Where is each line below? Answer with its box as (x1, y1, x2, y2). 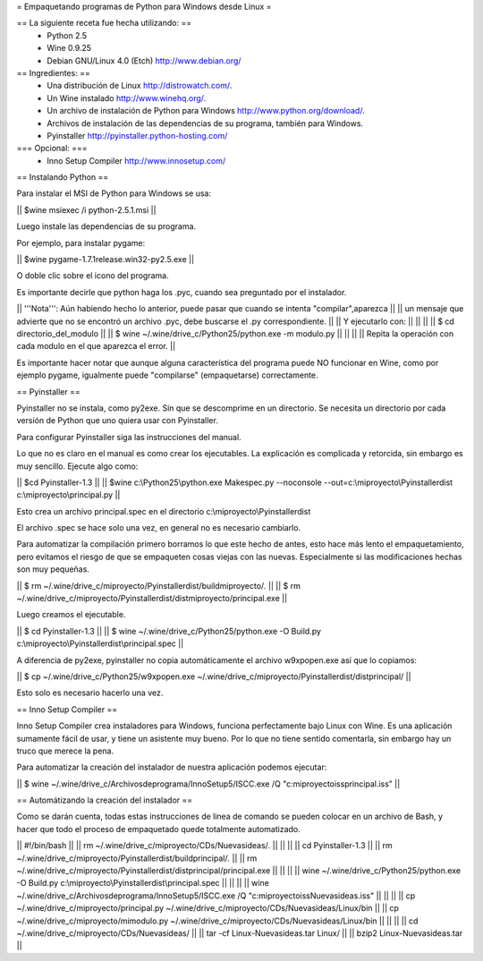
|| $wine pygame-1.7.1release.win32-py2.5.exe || (16, 254, 195, 265)
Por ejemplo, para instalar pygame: (16, 237, 146, 248)
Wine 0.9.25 (47, 43, 92, 54)
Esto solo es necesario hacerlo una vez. (16, 687, 164, 698)
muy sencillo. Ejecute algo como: (16, 461, 139, 472)
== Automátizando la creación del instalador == (16, 795, 193, 805)
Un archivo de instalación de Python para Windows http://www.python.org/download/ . (47, 106, 366, 116)
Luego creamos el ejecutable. (16, 609, 126, 620)
